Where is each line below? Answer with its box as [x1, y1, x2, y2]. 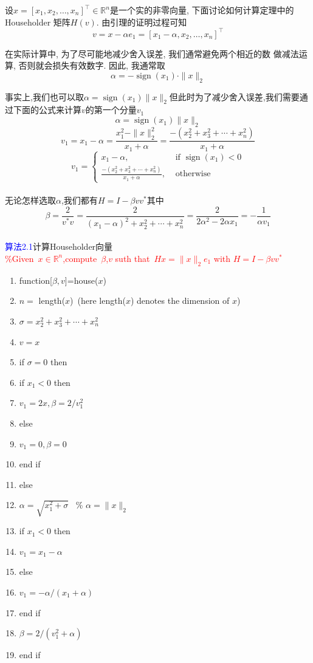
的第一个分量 [85, 103, 137, 116]
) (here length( [70, 294, 126, 307]
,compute [63, 252, 97, 264]
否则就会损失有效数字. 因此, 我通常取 [18, 59, 165, 72]
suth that [115, 252, 150, 264]
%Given [5, 252, 34, 264]
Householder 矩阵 [5, 15, 71, 28]
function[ [19, 273, 52, 286]
